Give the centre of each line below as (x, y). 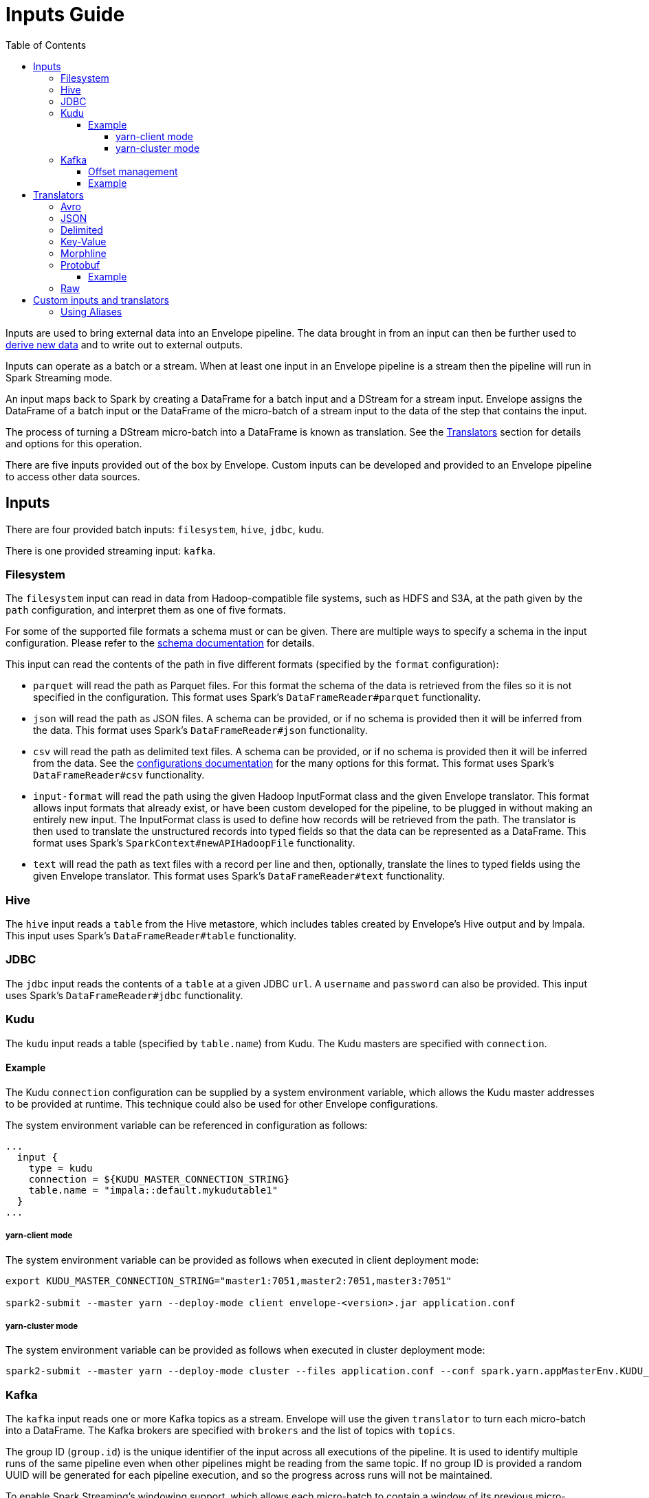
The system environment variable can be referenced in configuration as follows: (187, 1125)
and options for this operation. (74, 443)
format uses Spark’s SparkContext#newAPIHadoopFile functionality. (194, 843)
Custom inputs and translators (101, 300)
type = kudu (60, 1168)
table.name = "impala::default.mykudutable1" (153, 1190)
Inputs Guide (65, 14)
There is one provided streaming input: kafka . (111, 550)
